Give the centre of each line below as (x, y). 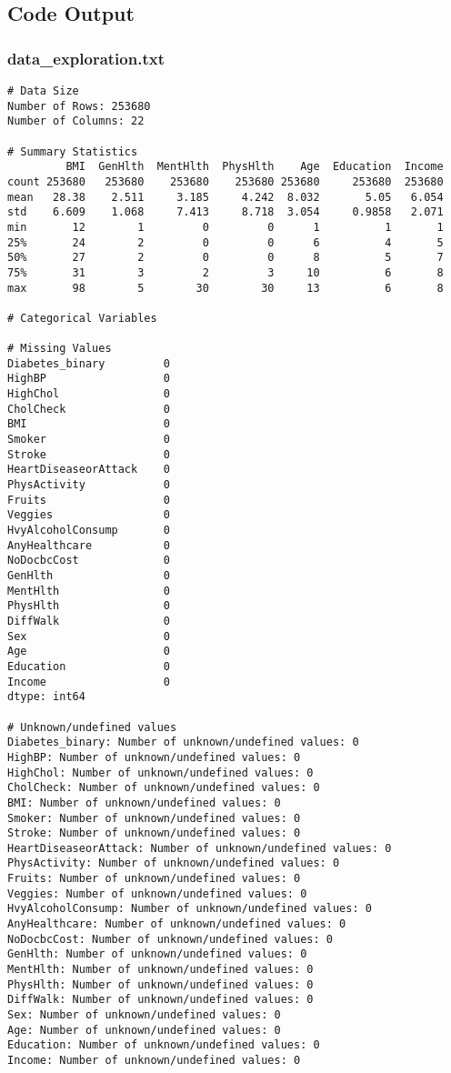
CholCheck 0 (89, 409)
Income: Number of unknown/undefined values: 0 (154, 1060)
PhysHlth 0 (89, 606)
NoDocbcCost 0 (89, 561)
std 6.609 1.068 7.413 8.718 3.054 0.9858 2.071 (225, 212)
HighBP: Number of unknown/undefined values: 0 (154, 757)
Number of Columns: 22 (76, 121)
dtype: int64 (46, 697)
